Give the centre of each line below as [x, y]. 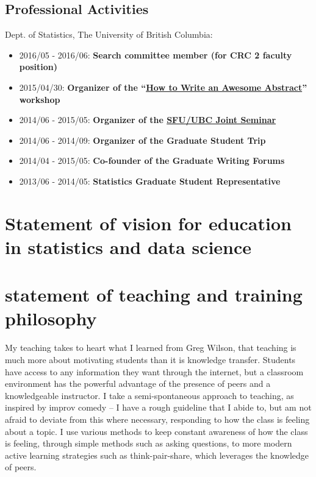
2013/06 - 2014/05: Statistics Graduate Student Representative [150, 181]
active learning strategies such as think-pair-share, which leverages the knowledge [157, 455]
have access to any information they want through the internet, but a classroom [154, 371]
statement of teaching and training [154, 295]
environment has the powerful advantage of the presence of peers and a [138, 383]
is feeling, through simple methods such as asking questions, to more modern [149, 443]
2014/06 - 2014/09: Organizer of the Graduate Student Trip [142, 140]
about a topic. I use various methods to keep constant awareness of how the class [156, 431]
